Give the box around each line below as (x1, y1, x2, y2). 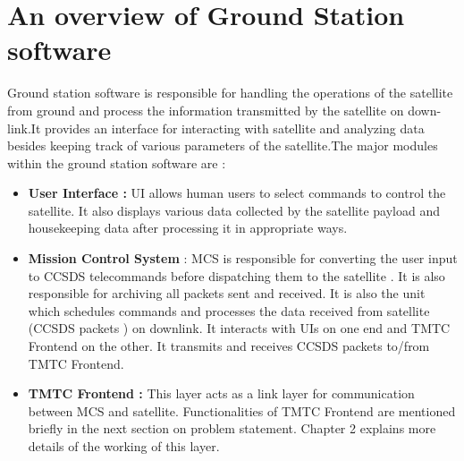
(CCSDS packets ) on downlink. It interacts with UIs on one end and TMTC (28, 319, 451, 337)
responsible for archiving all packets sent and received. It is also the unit (28, 284, 426, 303)
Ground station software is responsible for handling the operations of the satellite (7, 83, 453, 102)
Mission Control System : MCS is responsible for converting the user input (28, 249, 458, 268)
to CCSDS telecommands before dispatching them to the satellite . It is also (28, 266, 445, 285)
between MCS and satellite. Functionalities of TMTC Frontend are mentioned (28, 401, 456, 420)
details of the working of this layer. (28, 437, 220, 455)
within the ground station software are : (7, 153, 226, 172)
